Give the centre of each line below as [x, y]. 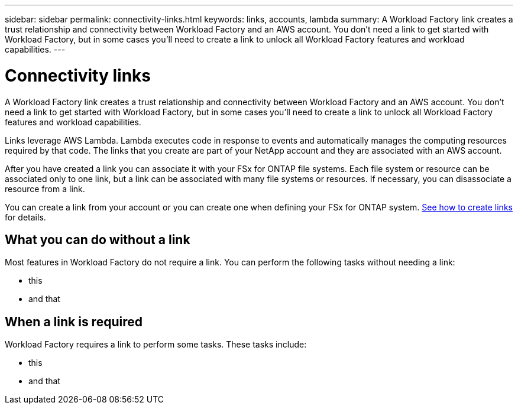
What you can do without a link [98, 239]
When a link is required [74, 322]
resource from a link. [45, 189]
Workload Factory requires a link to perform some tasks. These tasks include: [156, 345]
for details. [25, 217]
